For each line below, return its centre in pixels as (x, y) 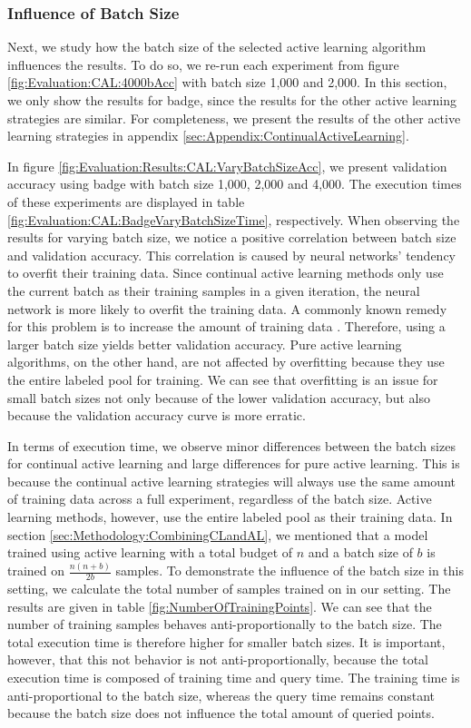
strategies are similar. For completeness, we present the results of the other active (234, 118)
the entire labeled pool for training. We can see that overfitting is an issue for (223, 379)
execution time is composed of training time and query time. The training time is (234, 677)
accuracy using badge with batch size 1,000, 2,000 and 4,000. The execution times (235, 184)
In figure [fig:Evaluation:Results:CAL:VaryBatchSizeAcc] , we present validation (227, 166)
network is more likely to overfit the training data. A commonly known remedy (227, 308)
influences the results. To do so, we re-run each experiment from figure (203, 64)
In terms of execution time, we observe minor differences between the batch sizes (231, 445)
